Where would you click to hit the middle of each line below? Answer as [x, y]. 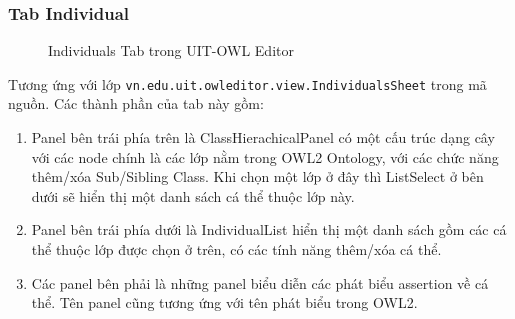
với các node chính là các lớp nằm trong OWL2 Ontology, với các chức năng [265, 156]
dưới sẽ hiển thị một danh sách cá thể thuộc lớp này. [193, 195]
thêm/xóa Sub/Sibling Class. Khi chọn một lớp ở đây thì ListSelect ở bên [257, 176]
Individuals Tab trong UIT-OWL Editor [171, 50]
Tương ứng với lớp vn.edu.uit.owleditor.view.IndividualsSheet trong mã [247, 83]
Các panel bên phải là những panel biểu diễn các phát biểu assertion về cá [260, 282]
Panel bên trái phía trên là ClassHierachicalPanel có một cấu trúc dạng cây [263, 137]
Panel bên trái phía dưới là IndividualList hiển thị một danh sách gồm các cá [269, 229]
